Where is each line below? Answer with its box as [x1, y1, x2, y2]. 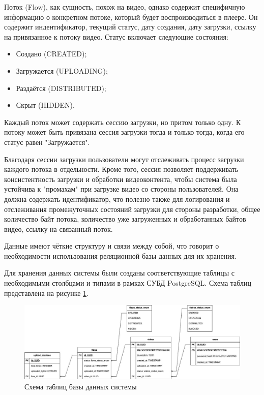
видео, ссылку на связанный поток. [4, 223, 113, 234]
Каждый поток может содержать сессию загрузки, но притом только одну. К [4, 116, 241, 127]
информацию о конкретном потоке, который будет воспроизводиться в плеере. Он [4, 11, 258, 22]
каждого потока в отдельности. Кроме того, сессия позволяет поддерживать [4, 164, 239, 174]
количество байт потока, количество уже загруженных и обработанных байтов [4, 214, 246, 224]
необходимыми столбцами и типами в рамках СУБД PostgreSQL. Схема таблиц [4, 278, 252, 288]
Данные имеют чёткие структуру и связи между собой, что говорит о [4, 240, 219, 251]
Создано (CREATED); [16, 48, 87, 59]
